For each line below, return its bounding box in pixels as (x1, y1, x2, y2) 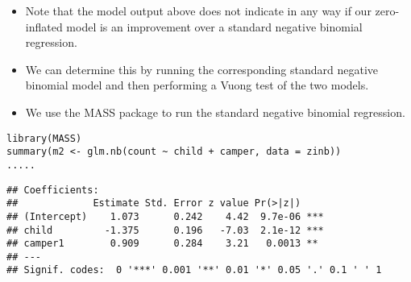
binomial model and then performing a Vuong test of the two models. (25, 77, 369, 93)
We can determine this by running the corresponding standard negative (25, 60, 378, 77)
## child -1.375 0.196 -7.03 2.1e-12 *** (6, 224, 324, 236)
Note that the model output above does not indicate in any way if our (25, 2, 372, 19)
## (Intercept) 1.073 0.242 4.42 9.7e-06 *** (6, 210, 324, 222)
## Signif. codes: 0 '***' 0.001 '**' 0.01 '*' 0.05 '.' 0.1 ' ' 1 (6, 264, 382, 276)
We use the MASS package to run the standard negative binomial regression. (25, 103, 405, 120)
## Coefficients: (6, 184, 99, 196)
